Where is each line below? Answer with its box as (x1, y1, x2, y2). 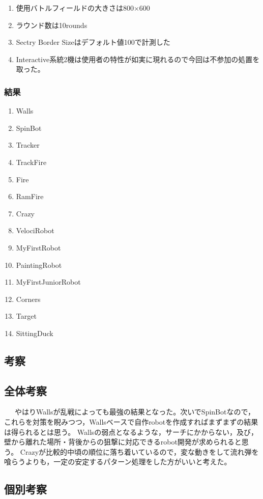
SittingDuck (16, 327, 53, 338)
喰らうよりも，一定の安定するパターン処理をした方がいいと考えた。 (4, 456, 231, 467)
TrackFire (16, 156, 47, 167)
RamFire (16, 191, 44, 202)
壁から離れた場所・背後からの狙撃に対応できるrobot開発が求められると (4, 436, 242, 447)
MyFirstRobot (16, 242, 61, 253)
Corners (16, 293, 41, 304)
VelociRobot (16, 225, 54, 236)
